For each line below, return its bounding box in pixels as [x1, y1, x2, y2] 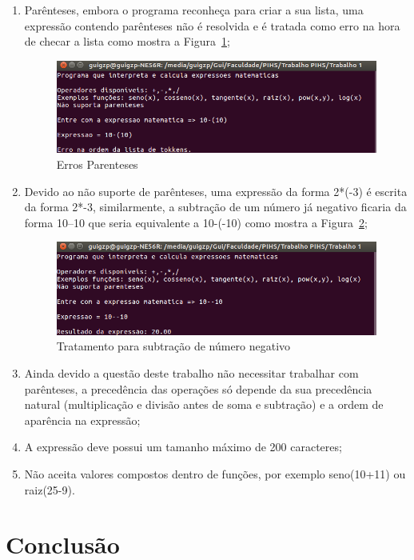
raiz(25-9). [24, 481, 75, 498]
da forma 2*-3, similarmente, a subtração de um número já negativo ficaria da [24, 198, 407, 215]
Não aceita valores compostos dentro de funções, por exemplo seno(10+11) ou [24, 466, 406, 482]
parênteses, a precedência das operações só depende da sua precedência [24, 380, 372, 397]
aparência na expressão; [24, 411, 141, 428]
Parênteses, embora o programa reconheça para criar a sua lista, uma [24, 2, 364, 18]
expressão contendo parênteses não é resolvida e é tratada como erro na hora [24, 17, 400, 34]
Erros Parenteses [56, 155, 138, 172]
